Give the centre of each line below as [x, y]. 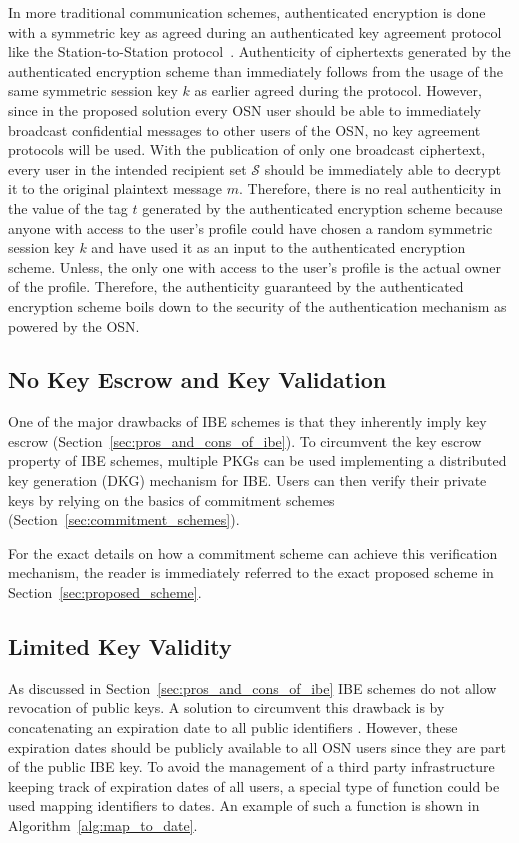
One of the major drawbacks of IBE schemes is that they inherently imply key [247, 421]
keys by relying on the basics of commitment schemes [171, 499]
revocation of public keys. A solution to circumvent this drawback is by [226, 707]
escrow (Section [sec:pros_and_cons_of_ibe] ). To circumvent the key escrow [245, 440]
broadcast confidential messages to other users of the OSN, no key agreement [244, 129]
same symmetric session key [93, 90]
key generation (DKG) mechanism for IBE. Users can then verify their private [247, 480]
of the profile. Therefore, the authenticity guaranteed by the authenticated [236, 286]
